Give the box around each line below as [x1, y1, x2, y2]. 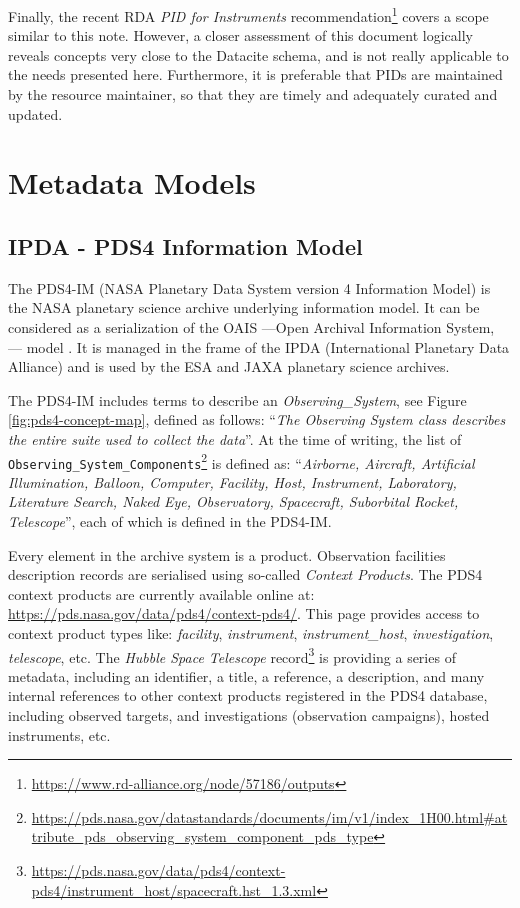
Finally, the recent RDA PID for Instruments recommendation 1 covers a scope [8, 3, 489, 26]
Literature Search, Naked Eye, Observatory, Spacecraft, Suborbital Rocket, [8, 491, 459, 512]
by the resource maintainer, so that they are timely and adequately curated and [8, 84, 498, 105]
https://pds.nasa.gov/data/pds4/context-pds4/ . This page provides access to [8, 603, 480, 624]
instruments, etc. [8, 724, 111, 745]
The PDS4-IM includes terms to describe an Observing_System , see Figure [8, 389, 467, 410]
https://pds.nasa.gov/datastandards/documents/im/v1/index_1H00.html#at [31, 806, 508, 827]
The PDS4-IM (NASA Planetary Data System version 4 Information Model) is [8, 277, 491, 298]
